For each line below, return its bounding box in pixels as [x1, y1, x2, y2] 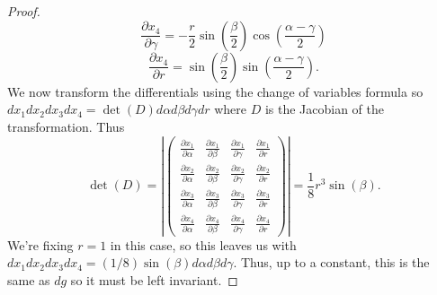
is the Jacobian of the [264, 100, 384, 118]
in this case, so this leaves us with [110, 235, 297, 254]
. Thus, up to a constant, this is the [233, 253, 430, 272]
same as [7, 271, 50, 290]
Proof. [7, 2, 40, 20]
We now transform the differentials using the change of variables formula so [7, 82, 424, 100]
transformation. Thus [7, 117, 125, 135]
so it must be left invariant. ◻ [70, 271, 238, 290]
